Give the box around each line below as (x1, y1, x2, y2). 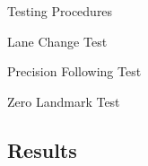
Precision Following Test (7, 62, 142, 81)
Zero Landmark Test (7, 92, 120, 110)
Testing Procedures (7, 2, 113, 20)
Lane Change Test (7, 31, 108, 50)
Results (7, 135, 77, 163)
